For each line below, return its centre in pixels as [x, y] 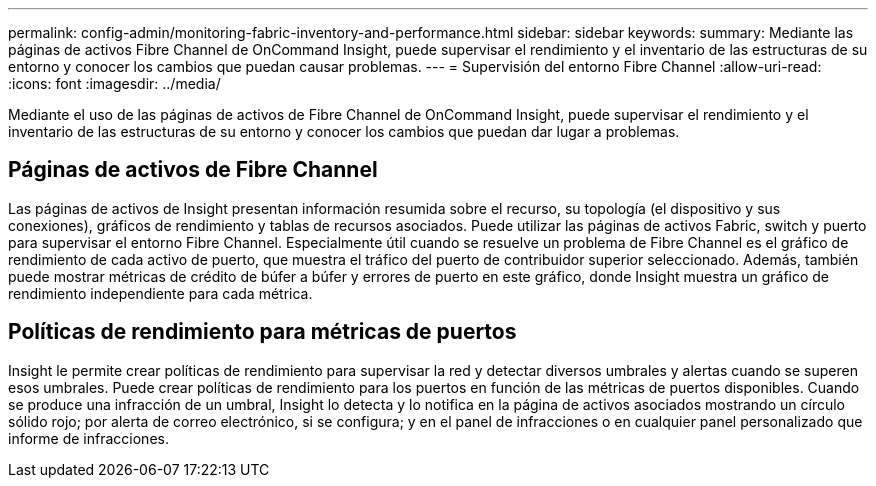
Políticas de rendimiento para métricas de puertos [262, 332]
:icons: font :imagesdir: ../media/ [114, 83]
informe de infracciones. [88, 438]
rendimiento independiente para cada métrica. [160, 293]
